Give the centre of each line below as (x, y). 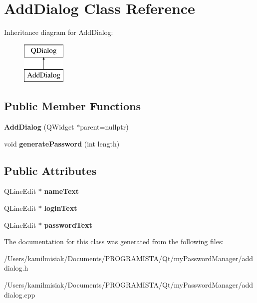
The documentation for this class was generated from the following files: (114, 241)
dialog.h (16, 268)
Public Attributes (50, 170)
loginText (61, 208)
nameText (62, 191)
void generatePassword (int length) (62, 143)
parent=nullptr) (104, 127)
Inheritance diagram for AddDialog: (59, 32)
